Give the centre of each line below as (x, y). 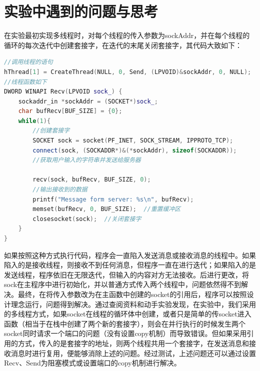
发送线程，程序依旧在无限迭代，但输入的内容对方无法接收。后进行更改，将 (126, 274)
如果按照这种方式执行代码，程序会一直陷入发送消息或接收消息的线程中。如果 (130, 255)
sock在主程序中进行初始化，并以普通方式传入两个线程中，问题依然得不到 (123, 284)
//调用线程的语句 (28, 62)
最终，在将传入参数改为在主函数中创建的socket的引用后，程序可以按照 (132, 294)
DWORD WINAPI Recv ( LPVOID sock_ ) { (63, 92)
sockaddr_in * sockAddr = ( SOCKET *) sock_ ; (88, 101)
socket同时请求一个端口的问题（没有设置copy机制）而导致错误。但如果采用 (125, 333)
